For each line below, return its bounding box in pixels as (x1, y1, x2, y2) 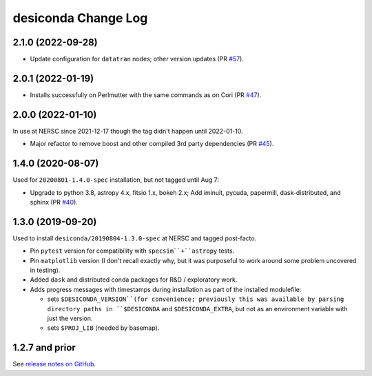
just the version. (47, 314, 93, 322)
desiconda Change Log (12, 10, 148, 25)
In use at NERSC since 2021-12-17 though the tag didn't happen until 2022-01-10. (12, 127, 244, 135)
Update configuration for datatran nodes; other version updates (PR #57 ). (30, 55, 244, 63)
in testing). (30, 266, 61, 275)
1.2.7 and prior (12, 342, 76, 354)
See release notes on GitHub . (12, 360, 96, 368)
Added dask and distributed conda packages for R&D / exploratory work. (30, 275, 238, 284)
